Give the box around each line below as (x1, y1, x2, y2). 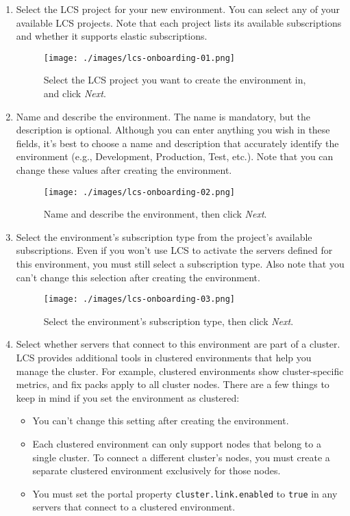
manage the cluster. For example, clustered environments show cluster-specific (16, 363, 344, 378)
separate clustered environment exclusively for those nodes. (32, 463, 281, 478)
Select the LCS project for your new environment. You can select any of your (16, 2, 340, 16)
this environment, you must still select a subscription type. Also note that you (16, 257, 345, 271)
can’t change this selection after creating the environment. (16, 270, 260, 284)
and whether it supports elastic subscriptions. (16, 29, 208, 43)
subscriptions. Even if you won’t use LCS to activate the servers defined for (16, 243, 333, 257)
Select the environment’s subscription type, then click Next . (43, 313, 294, 328)
